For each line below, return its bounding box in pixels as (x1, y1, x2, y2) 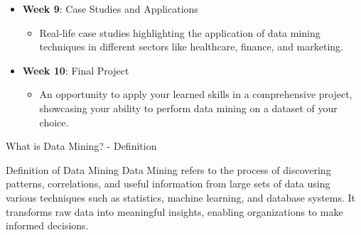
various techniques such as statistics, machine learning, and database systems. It (6, 190, 356, 204)
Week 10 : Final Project (22, 62, 129, 77)
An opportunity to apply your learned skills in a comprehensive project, (39, 87, 352, 102)
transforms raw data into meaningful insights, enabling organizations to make (6, 204, 343, 219)
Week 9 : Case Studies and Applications (22, 1, 198, 16)
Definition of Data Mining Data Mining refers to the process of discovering (6, 162, 331, 177)
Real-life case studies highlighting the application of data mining (39, 25, 320, 40)
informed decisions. (6, 218, 89, 233)
